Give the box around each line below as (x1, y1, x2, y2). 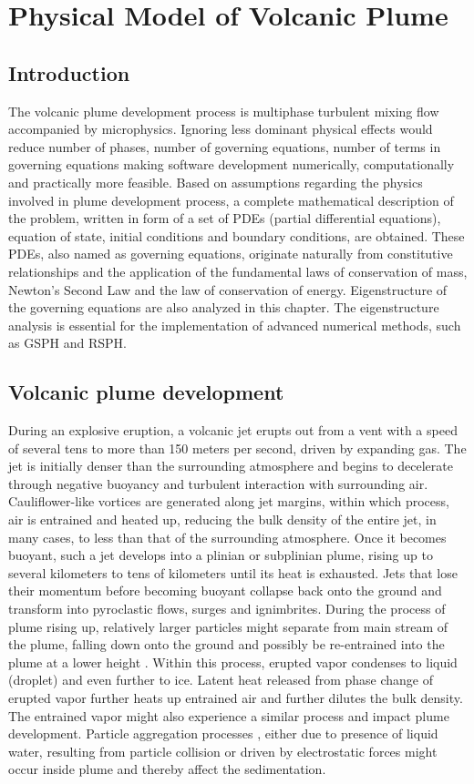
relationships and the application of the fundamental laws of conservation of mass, (8, 261, 468, 280)
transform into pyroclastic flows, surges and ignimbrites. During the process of (8, 599, 446, 618)
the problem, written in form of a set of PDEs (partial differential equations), (8, 209, 441, 228)
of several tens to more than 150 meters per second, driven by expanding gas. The (8, 438, 467, 457)
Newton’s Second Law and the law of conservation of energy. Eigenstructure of (8, 280, 448, 299)
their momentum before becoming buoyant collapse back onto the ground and (8, 581, 442, 600)
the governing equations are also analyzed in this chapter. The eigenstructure (8, 298, 439, 317)
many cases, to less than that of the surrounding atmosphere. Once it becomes (8, 527, 447, 546)
